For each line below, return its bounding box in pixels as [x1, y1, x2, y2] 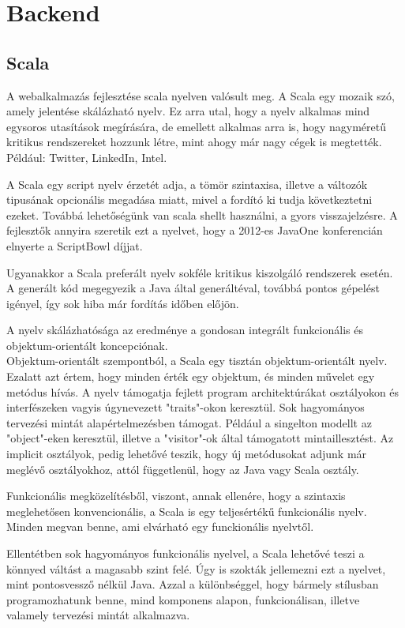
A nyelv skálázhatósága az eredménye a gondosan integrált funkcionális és [6, 322, 363, 338]
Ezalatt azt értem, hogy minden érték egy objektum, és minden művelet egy [6, 368, 375, 385]
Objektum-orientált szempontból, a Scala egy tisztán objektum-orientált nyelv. [6, 352, 388, 369]
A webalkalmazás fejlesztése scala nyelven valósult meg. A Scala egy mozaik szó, [6, 87, 395, 103]
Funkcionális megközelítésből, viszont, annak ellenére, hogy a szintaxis [6, 487, 346, 504]
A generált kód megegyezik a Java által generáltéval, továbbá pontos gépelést [6, 280, 380, 296]
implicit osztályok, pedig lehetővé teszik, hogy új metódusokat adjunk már [6, 446, 367, 462]
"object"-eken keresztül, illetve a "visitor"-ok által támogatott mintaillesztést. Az [6, 430, 394, 446]
